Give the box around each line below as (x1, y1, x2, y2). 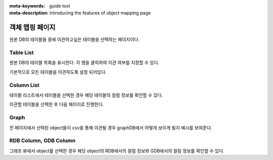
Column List (9, 82, 40, 89)
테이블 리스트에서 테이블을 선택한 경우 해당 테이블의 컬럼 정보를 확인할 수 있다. (9, 92, 163, 98)
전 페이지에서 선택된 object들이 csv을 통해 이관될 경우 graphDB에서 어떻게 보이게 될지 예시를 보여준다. (9, 125, 212, 131)
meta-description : (9, 10, 49, 16)
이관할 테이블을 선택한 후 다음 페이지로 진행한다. (9, 101, 104, 107)
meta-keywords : (9, 3, 45, 9)
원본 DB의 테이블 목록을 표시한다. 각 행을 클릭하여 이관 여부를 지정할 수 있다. (9, 60, 159, 66)
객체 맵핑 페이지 (9, 23, 56, 32)
